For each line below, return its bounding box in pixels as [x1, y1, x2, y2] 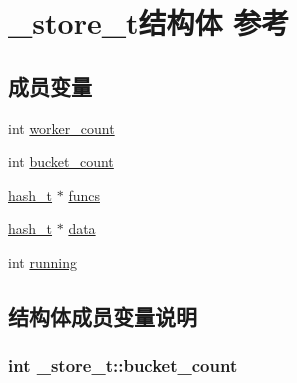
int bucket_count [8, 151, 114, 172]
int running [8, 251, 77, 272]
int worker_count [8, 117, 115, 138]
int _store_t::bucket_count [8, 353, 238, 378]
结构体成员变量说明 [8, 300, 197, 331]
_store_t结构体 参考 [8, 2, 290, 43]
